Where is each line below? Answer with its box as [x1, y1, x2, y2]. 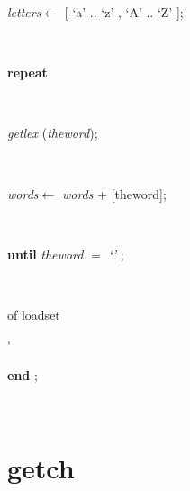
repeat [7, 63, 48, 82]
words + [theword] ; [61, 184, 167, 203]
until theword [7, 244, 84, 263]
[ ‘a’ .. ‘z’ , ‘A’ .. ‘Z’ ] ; [64, 3, 184, 21]
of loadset [7, 305, 60, 323]
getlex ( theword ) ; [7, 123, 98, 142]
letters [7, 3, 41, 21]
